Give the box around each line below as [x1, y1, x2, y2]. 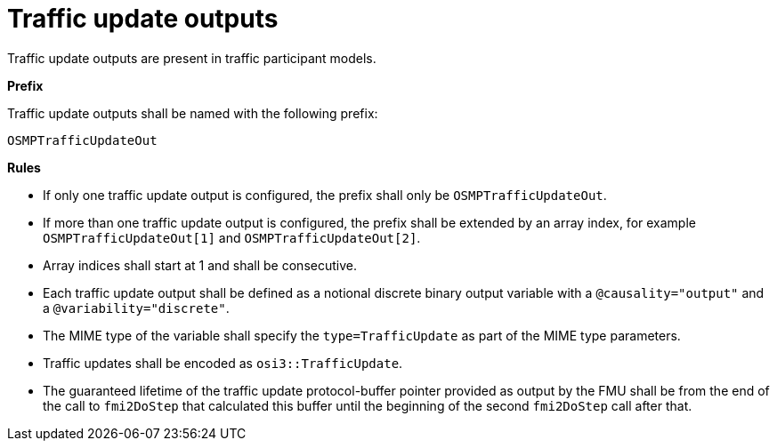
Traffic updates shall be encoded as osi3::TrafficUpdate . [43, 355, 403, 371]
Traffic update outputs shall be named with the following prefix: [7, 105, 378, 121]
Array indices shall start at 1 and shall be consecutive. [43, 257, 357, 273]
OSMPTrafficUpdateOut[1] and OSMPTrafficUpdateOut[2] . [43, 229, 421, 245]
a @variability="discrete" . [43, 300, 230, 316]
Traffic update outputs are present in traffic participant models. [7, 50, 376, 66]
